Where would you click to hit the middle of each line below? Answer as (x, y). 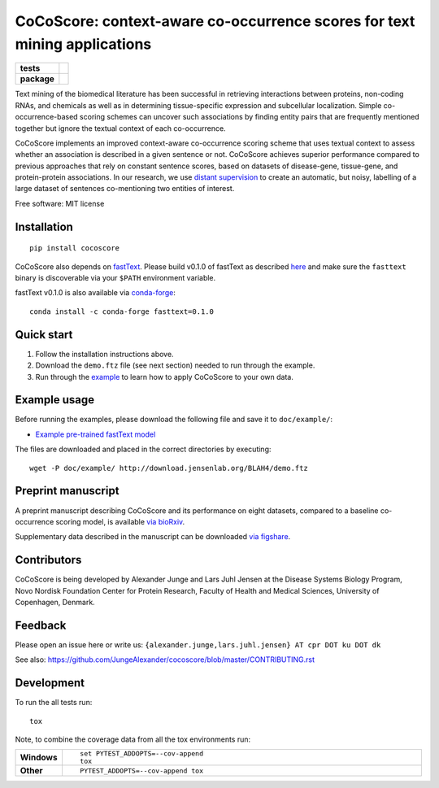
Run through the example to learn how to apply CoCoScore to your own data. (165, 377)
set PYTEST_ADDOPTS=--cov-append (141, 753)
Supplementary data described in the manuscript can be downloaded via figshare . (153, 537)
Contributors (48, 560)
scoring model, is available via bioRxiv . (120, 521)
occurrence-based (46, 117)
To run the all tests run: (54, 703)
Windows (39, 758)
